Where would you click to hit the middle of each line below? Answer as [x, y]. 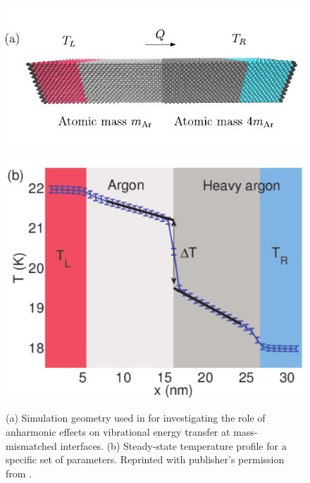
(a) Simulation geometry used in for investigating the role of [136, 418]
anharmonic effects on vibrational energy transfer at [118, 432]
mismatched [31, 445]
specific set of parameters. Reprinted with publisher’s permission [145, 459]
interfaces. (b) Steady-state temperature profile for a [173, 445]
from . [19, 473]
